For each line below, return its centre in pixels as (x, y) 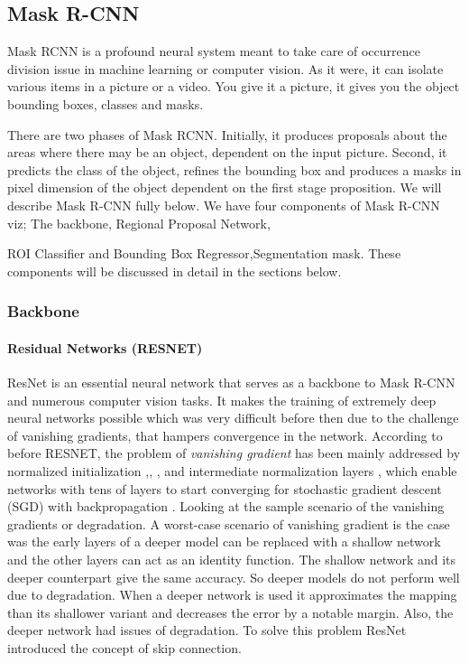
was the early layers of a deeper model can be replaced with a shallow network (224, 542)
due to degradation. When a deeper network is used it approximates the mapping (232, 595)
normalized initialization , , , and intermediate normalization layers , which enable (232, 470)
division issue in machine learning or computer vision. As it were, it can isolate (225, 68)
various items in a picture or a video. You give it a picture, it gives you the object (234, 86)
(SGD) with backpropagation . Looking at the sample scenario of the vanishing (226, 506)
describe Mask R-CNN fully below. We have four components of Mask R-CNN (224, 205)
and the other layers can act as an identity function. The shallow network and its (232, 559)
